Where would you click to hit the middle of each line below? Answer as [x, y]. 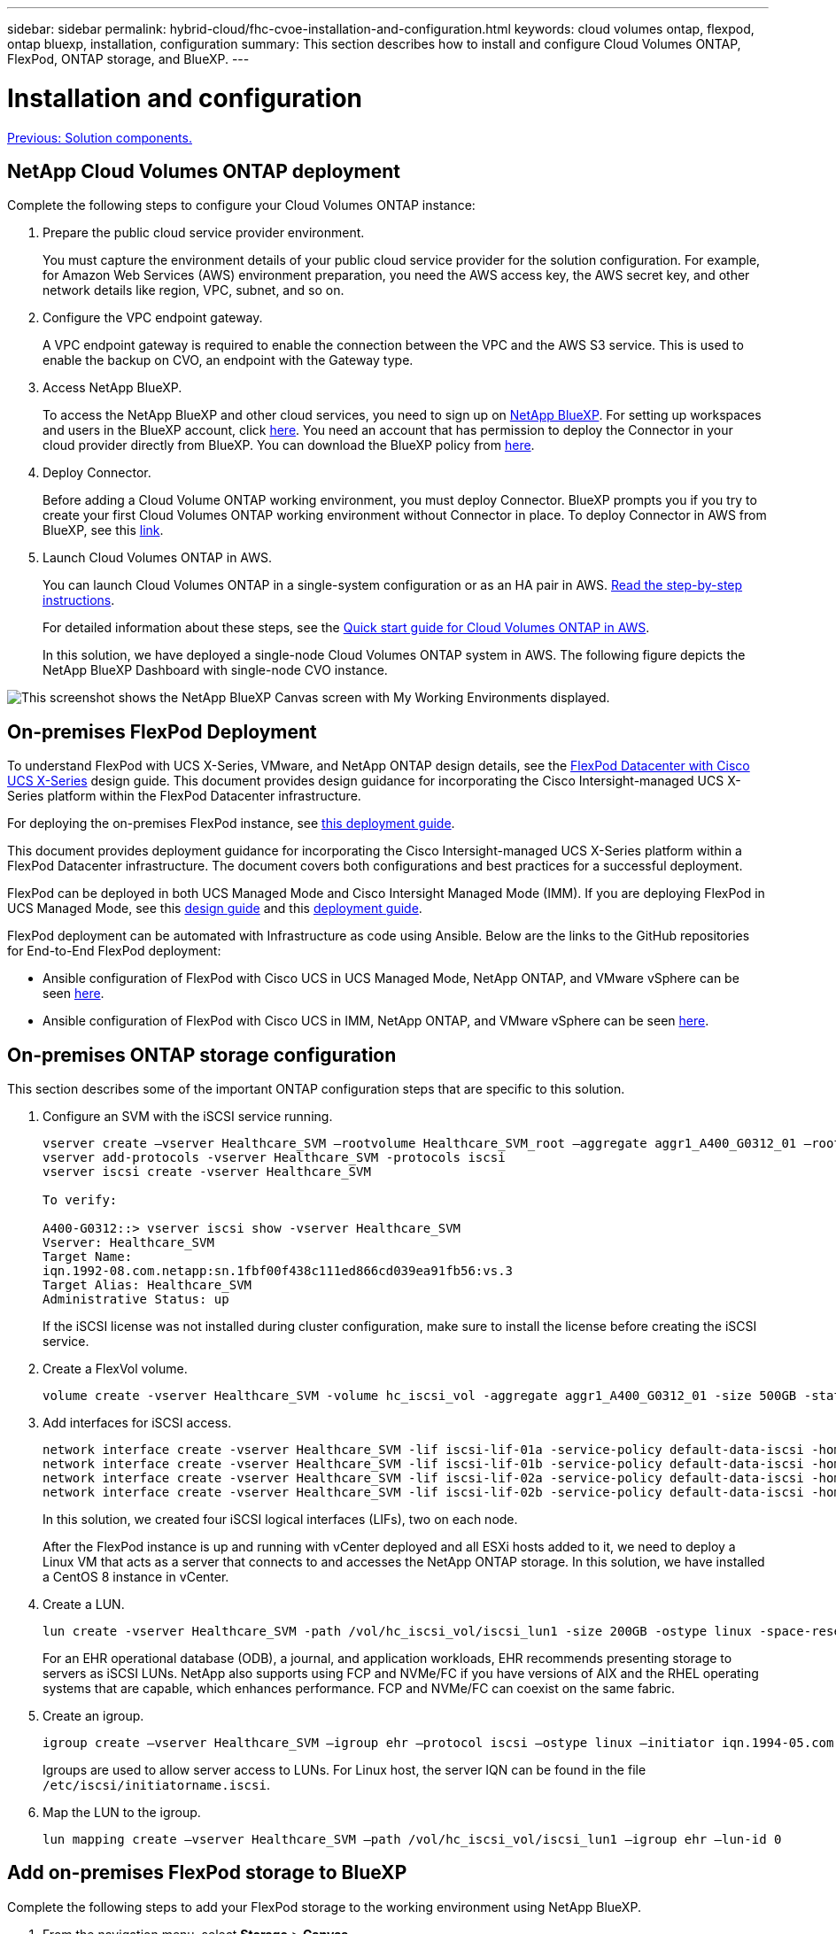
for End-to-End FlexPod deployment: [114, 951]
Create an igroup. [93, 1716]
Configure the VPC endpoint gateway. [153, 318]
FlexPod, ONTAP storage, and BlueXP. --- [128, 59]
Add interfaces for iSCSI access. [137, 1423]
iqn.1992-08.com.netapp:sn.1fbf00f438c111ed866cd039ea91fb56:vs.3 [278, 1271]
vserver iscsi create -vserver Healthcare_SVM [207, 1172]
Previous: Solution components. [100, 137]
